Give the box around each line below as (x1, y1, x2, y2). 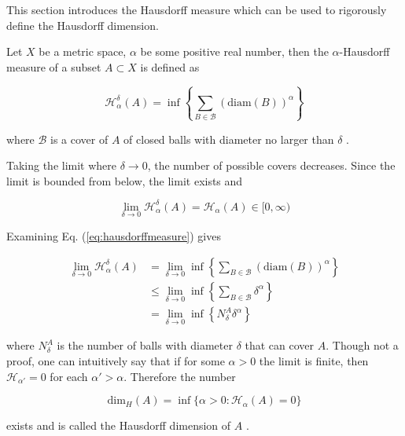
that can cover (245, 337, 315, 354)
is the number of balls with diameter (57, 337, 233, 354)
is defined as (140, 58, 200, 75)
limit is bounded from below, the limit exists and (6, 172, 243, 189)
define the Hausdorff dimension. (6, 16, 159, 33)
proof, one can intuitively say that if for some (6, 352, 225, 368)
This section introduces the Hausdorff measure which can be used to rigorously (6, 2, 387, 17)
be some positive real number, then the (140, 43, 329, 60)
